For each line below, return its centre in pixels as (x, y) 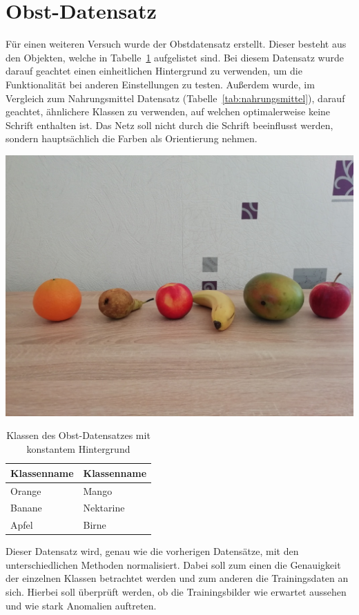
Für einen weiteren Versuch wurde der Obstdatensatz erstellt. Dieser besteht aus (176, 44)
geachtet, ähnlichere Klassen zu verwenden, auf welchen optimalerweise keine (168, 111)
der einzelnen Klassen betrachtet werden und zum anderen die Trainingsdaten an (177, 578)
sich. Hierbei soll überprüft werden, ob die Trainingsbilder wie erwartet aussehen (176, 592)
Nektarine (104, 508)
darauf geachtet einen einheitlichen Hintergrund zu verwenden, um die (154, 71)
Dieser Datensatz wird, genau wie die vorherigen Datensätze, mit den (152, 551)
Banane (26, 508)
